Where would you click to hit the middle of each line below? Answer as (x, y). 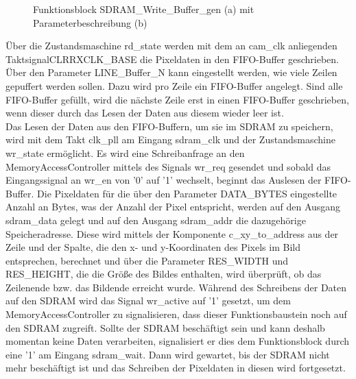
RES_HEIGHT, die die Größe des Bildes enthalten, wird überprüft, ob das (164, 274)
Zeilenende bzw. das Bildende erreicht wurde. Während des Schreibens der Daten (176, 287)
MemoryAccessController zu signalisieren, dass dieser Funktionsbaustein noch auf (176, 314)
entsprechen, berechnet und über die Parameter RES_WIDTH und (147, 260)
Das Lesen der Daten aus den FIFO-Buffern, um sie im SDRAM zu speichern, (169, 126)
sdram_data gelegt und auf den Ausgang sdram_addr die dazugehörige (156, 220)
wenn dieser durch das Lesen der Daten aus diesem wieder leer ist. (145, 113)
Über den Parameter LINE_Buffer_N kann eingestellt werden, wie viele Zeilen (171, 72)
